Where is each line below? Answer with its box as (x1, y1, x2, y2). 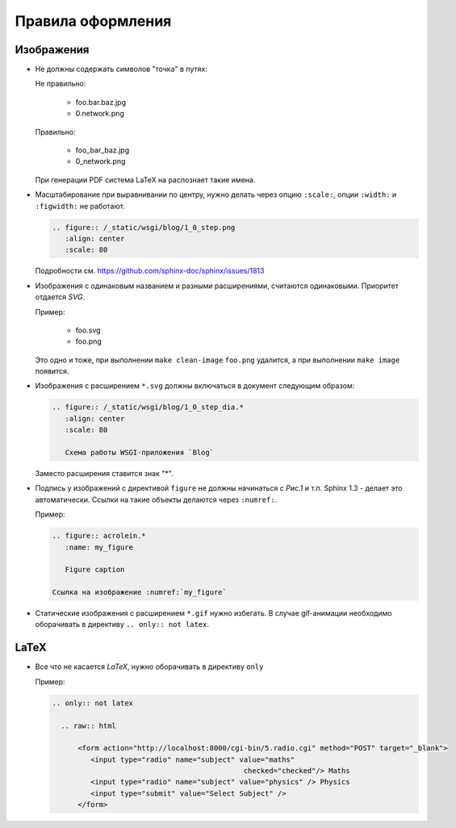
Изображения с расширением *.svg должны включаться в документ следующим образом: (35, 381, 355, 391)
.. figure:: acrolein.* (52, 531, 147, 541)
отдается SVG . (35, 292, 85, 302)
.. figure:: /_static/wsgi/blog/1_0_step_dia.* (52, 403, 244, 412)
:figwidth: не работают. (35, 201, 125, 211)
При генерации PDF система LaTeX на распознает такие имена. (35, 174, 256, 185)
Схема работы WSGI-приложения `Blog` (65, 448, 214, 457)
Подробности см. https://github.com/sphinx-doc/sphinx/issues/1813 (35, 266, 265, 276)
